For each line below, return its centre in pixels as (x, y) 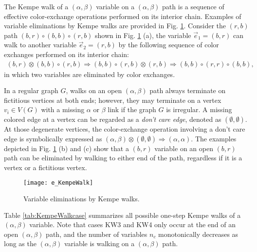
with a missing (63, 109)
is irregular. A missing (199, 109)
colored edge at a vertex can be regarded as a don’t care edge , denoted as (113, 119)
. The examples (214, 138)
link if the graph (132, 109)
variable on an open (184, 148)
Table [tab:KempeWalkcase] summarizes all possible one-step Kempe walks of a (122, 215)
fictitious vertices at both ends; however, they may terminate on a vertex (113, 100)
